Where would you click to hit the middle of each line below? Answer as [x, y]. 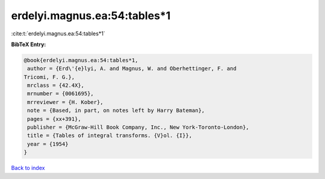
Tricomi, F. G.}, [49, 77]
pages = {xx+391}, [54, 119]
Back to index [28, 168]
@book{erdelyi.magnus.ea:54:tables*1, [81, 60]
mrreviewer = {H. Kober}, [65, 102]
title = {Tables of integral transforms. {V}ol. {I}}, [110, 136]
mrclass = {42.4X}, [56, 86]
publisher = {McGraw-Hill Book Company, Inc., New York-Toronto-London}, [138, 128]
